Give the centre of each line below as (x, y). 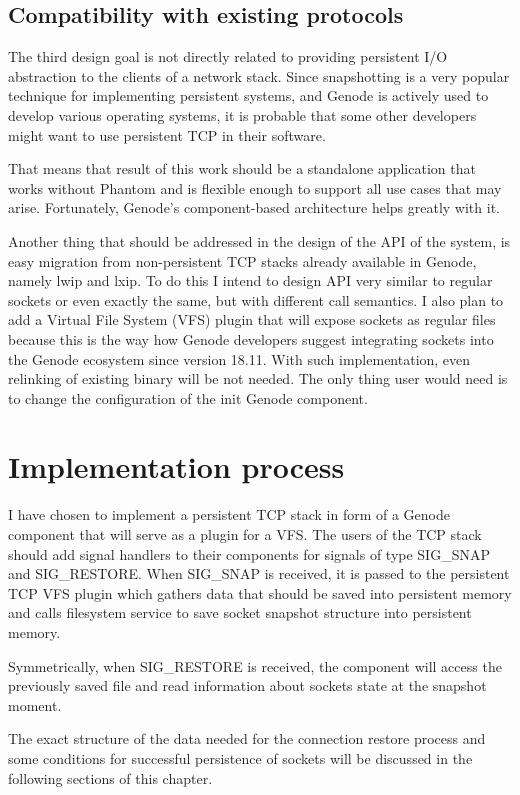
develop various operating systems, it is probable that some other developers (242, 114)
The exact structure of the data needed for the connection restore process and (247, 738)
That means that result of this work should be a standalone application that (242, 168)
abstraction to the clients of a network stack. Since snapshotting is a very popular (259, 75)
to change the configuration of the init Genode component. (188, 397)
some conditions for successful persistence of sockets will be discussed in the (240, 757)
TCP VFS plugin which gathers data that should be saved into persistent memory (260, 592)
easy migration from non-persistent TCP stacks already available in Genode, (242, 260)
